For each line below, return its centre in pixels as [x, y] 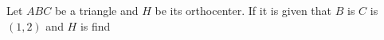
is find [95, 25]
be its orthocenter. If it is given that [243, 10]
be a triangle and [96, 10]
